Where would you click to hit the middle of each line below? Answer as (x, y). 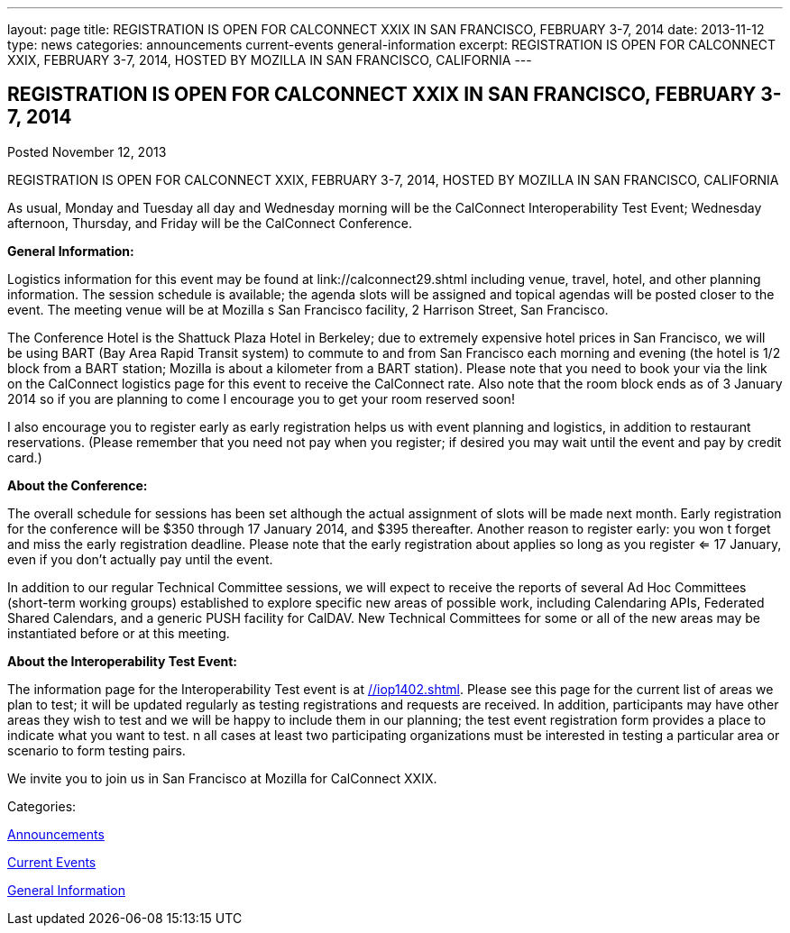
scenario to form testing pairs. (96, 750)
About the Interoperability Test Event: (123, 661)
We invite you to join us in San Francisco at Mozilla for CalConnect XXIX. (222, 778)
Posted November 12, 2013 (87, 151)
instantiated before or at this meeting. (119, 633)
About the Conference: (78, 485)
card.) (25, 457)
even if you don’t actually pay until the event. (140, 559)
